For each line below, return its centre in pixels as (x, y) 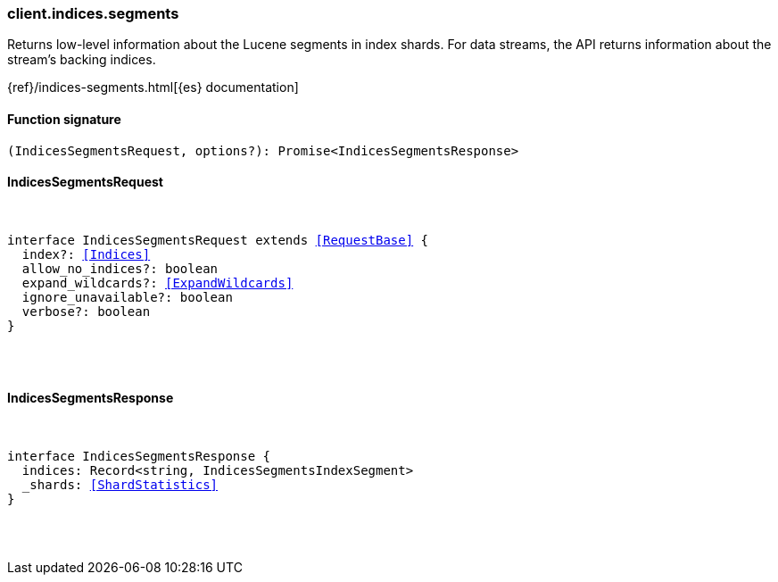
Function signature (64, 119)
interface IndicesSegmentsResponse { (139, 457)
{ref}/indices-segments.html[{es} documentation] (153, 87)
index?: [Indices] (86, 254)
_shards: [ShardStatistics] (120, 485)
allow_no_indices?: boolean (120, 268)
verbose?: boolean (86, 311)
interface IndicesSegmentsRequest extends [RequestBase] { (218, 240)
